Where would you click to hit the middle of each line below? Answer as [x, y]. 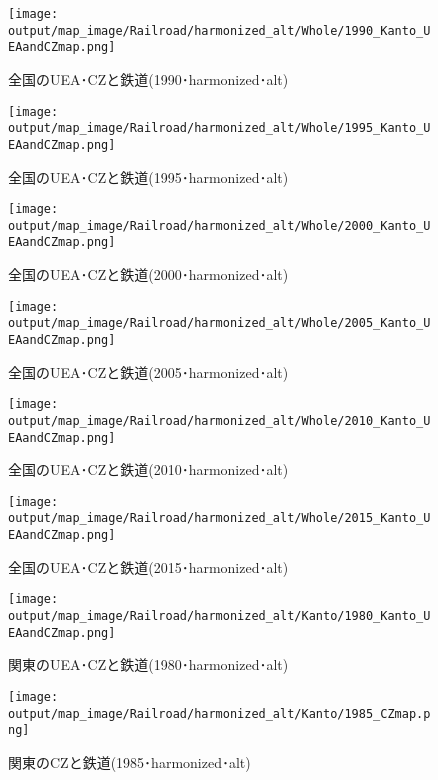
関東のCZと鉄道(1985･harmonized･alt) [129, 761]
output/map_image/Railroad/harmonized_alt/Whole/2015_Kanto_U [219, 518]
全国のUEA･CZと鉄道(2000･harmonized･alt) [148, 274]
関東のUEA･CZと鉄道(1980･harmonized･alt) [148, 664]
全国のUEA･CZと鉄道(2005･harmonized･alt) [148, 371]
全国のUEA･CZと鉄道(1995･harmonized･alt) [148, 176]
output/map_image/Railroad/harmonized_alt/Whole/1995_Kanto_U [219, 128]
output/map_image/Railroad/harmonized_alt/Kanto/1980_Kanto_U [219, 616]
